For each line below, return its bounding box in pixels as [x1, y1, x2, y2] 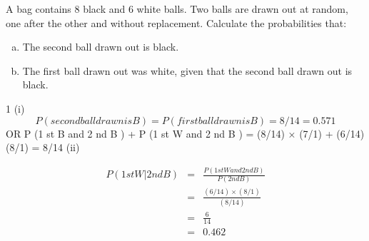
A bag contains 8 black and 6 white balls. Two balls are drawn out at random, [6, 1, 348, 16]
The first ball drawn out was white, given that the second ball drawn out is [22, 63, 353, 78]
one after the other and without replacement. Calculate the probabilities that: [6, 15, 347, 30]
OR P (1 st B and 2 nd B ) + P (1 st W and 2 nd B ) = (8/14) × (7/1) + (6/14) [6, 125, 365, 140]
